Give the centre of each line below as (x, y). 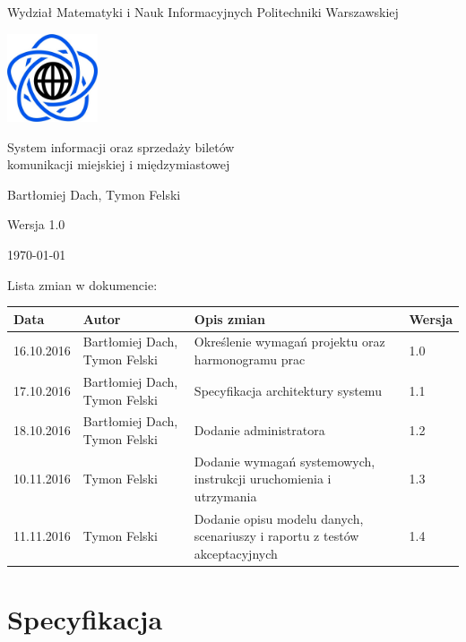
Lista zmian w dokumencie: (82, 284)
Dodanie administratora (259, 430)
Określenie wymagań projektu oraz (289, 342)
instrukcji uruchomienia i (263, 479)
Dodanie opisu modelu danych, (279, 518)
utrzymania (225, 496)
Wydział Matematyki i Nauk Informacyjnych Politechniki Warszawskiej (203, 12)
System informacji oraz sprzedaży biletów (121, 146)
